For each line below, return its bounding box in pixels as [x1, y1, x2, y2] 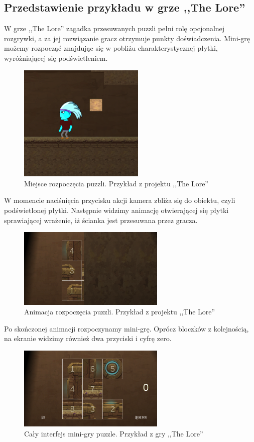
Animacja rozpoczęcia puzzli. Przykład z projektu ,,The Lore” [24, 306, 215, 317]
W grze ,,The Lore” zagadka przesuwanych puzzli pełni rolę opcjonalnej [4, 23, 225, 34]
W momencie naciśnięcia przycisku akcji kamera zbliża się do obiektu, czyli [4, 195, 235, 205]
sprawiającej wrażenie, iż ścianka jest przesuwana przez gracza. [4, 214, 198, 225]
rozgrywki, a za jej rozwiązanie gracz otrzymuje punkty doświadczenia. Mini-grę [4, 33, 250, 43]
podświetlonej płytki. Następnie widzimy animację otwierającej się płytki [4, 205, 229, 215]
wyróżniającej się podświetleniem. [4, 52, 108, 63]
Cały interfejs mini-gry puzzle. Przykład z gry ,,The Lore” [24, 428, 203, 438]
